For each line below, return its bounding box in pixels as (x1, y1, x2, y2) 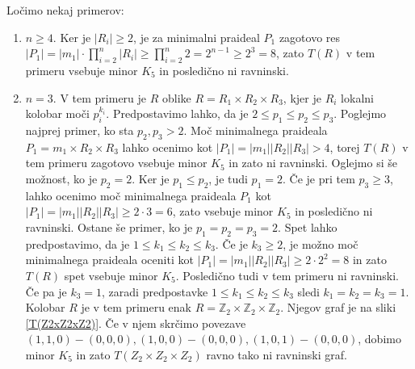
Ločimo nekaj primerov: (6, 2, 124, 18)
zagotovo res (279, 28, 341, 45)
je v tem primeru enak (81, 299, 191, 316)
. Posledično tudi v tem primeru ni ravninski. (175, 266, 399, 283)
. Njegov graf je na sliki (280, 299, 396, 316)
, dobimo (358, 330, 401, 347)
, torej (329, 138, 360, 155)
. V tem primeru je (52, 89, 147, 106)
